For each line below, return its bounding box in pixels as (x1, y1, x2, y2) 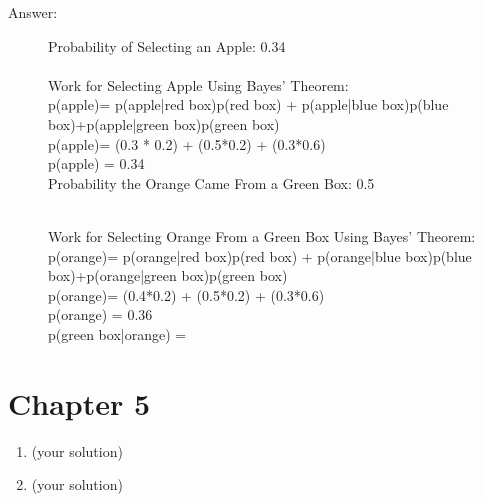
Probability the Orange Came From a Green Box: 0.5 (48, 172, 375, 193)
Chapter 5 (8, 382, 151, 423)
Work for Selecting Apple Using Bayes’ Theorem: (48, 74, 349, 95)
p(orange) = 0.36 (48, 304, 153, 325)
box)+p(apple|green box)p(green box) (48, 113, 280, 134)
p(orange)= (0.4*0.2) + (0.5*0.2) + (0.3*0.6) (48, 284, 325, 305)
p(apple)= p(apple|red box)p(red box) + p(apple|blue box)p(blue (48, 94, 449, 115)
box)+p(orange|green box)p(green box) (48, 265, 288, 286)
